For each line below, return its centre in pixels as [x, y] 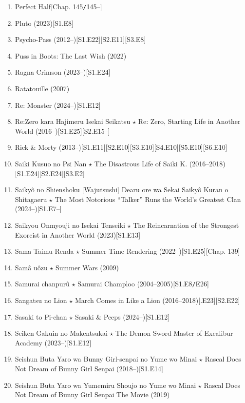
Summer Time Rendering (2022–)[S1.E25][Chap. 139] [161, 251]
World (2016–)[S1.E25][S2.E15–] [62, 131]
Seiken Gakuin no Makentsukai [61, 333]
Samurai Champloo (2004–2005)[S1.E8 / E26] [143, 284]
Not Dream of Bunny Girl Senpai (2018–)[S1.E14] [89, 368]
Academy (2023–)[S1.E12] [53, 342]
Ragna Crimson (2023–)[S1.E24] [63, 72]
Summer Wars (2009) [87, 267]
